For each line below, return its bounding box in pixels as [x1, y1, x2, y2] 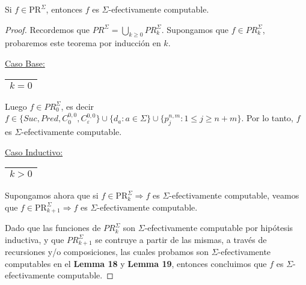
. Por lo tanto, [241, 112, 293, 124]
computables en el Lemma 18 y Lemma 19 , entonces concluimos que [5, 257, 267, 269]
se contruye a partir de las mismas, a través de [95, 233, 267, 245]
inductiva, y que [5, 233, 64, 245]
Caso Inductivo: [5, 145, 63, 158]
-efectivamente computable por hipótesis [144, 221, 293, 234]
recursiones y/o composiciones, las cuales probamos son [5, 245, 209, 258]
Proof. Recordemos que [5, 23, 90, 35]
